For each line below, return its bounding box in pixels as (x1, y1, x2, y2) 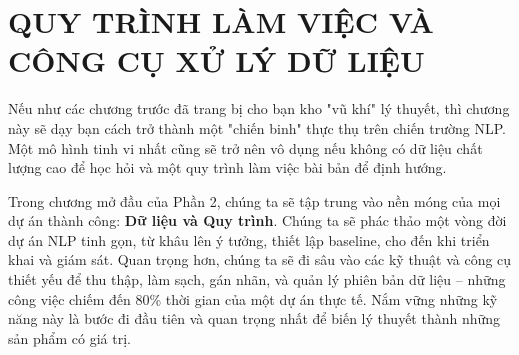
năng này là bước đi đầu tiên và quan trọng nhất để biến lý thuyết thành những (8, 308, 501, 329)
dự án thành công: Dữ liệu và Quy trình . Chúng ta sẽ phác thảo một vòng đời (8, 210, 507, 231)
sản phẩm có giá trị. (8, 327, 132, 348)
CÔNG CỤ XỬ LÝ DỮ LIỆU (8, 40, 425, 81)
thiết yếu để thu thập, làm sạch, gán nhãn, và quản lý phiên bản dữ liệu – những (8, 269, 506, 290)
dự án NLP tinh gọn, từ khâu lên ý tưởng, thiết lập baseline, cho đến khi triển (8, 229, 490, 250)
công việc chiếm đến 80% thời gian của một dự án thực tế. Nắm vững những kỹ (8, 288, 498, 309)
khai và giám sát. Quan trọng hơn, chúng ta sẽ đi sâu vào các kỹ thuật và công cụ (8, 249, 512, 270)
